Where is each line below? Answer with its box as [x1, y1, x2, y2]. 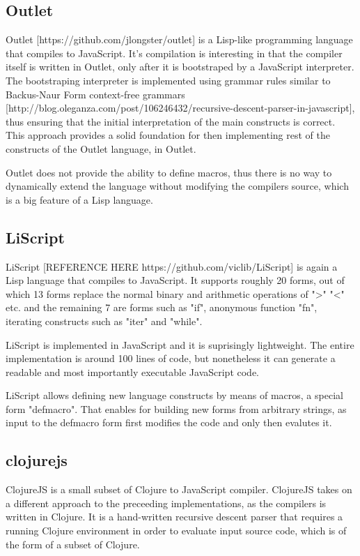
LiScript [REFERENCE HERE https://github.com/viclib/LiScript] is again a [6, 259, 338, 273]
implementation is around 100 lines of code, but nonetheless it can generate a [6, 351, 336, 366]
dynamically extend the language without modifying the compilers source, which [6, 179, 349, 193]
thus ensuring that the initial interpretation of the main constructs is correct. [6, 114, 336, 128]
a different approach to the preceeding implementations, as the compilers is [6, 495, 327, 510]
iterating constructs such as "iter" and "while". [6, 313, 203, 328]
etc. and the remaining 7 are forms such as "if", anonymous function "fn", [6, 300, 318, 315]
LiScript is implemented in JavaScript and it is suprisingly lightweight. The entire [6, 337, 354, 352]
